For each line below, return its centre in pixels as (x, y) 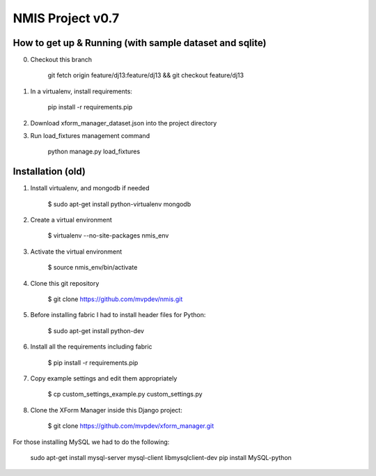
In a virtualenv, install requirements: (81, 91)
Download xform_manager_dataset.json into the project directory (124, 123)
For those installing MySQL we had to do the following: (91, 442)
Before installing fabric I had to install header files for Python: (118, 315)
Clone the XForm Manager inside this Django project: (106, 410)
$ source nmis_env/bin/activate (93, 268)
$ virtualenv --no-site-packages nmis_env (108, 236)
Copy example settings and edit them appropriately (104, 378)
